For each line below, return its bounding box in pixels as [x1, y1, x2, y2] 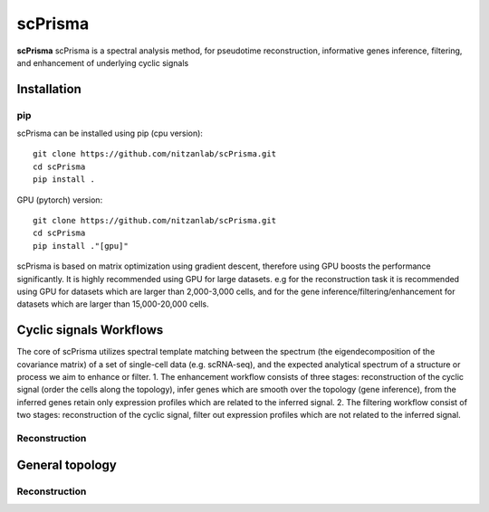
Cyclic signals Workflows [16, 322, 164, 338]
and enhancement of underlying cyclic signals [16, 57, 189, 68]
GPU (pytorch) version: [16, 194, 103, 205]
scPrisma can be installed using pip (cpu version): [16, 128, 204, 139]
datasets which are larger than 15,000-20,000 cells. [16, 299, 210, 309]
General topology [16, 457, 117, 472]
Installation [16, 81, 81, 97]
